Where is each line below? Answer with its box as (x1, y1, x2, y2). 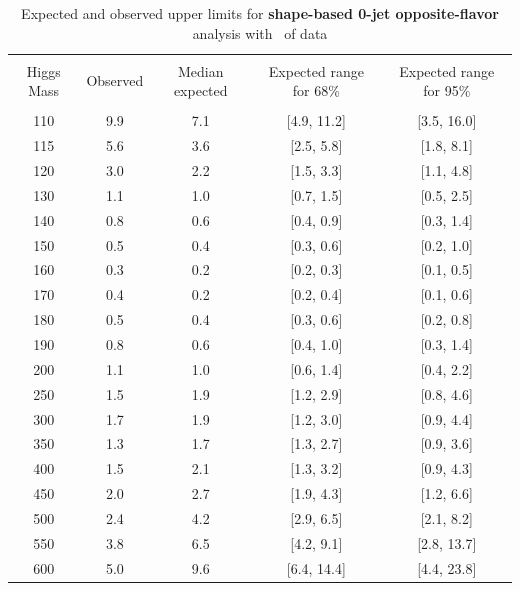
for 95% (423, 80, 471, 101)
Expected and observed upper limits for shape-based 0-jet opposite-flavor (21, 3, 499, 23)
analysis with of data (192, 22, 328, 43)
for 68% (292, 80, 340, 101)
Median (177, 60, 224, 81)
